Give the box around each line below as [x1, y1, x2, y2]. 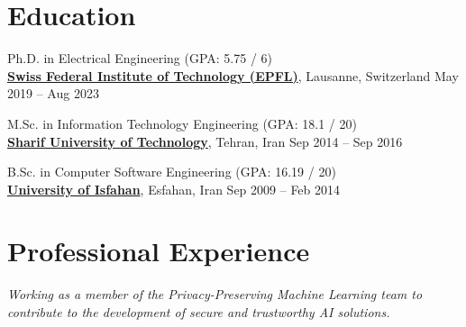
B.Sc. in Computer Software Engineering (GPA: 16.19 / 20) [7, 162, 336, 181]
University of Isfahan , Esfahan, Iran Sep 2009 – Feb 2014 [7, 179, 341, 198]
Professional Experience [7, 232, 310, 269]
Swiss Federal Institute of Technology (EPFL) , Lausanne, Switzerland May [7, 66, 459, 85]
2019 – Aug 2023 [7, 84, 99, 103]
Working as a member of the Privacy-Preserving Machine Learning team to [7, 285, 423, 304]
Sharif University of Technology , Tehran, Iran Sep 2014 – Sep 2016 [7, 132, 403, 150]
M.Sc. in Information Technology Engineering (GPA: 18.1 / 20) [7, 114, 357, 132]
